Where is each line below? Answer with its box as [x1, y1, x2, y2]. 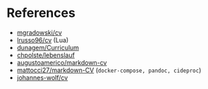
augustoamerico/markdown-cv [16, 58, 107, 66]
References [6, 5, 75, 21]
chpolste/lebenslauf [16, 51, 75, 59]
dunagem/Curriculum [16, 43, 79, 52]
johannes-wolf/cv [16, 73, 68, 82]
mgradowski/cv [16, 28, 63, 37]
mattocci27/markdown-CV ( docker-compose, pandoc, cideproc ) [16, 66, 202, 74]
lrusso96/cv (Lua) [16, 35, 69, 44]
